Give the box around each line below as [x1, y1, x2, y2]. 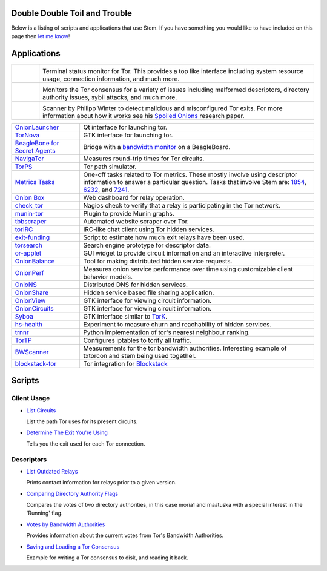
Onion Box [15, 193, 45, 202]
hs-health [15, 320, 42, 328]
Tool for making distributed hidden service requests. [83, 257, 233, 265]
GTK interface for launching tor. [83, 131, 173, 139]
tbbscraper [15, 217, 47, 225]
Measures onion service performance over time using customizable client [83, 265, 293, 273]
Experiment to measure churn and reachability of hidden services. [83, 320, 272, 328]
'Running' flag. [26, 509, 63, 517]
